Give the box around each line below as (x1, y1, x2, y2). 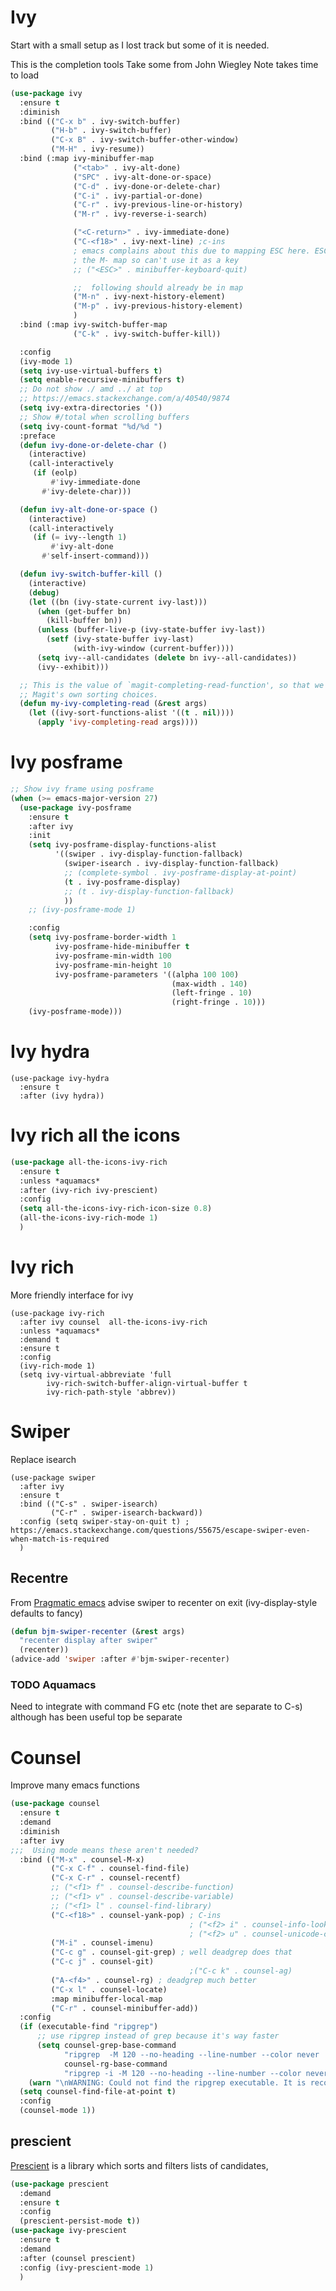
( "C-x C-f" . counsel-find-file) (50, 1864, 190, 1874)
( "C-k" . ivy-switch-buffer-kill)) (73, 329, 222, 339)
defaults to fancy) (10, 1607, 83, 1619)
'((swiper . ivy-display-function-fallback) (54, 849, 244, 860)
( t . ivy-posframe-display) (63, 877, 182, 887)
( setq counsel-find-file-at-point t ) (19, 2087, 177, 2097)
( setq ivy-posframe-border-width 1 (28, 932, 177, 943)
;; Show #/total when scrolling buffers (19, 412, 190, 422)
